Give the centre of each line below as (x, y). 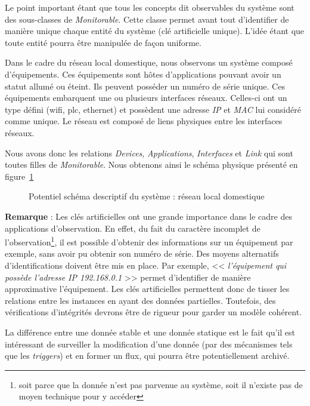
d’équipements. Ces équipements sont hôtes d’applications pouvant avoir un (143, 74)
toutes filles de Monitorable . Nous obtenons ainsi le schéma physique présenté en (151, 164)
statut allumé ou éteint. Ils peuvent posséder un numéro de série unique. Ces (145, 86)
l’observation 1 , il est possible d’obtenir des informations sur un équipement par (149, 241)
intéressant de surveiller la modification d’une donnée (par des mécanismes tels (149, 344)
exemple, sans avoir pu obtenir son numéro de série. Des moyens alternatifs (142, 253)
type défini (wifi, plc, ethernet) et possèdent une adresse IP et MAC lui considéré (153, 109)
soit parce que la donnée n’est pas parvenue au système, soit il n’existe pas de (161, 384)
